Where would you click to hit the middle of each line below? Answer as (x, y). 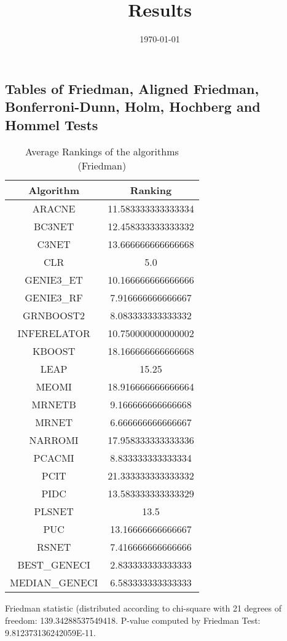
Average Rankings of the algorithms (102, 152)
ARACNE (54, 209)
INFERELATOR (54, 333)
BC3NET (54, 227)
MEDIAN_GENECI (54, 583)
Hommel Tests (52, 124)
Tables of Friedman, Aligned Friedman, (132, 88)
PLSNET (54, 511)
